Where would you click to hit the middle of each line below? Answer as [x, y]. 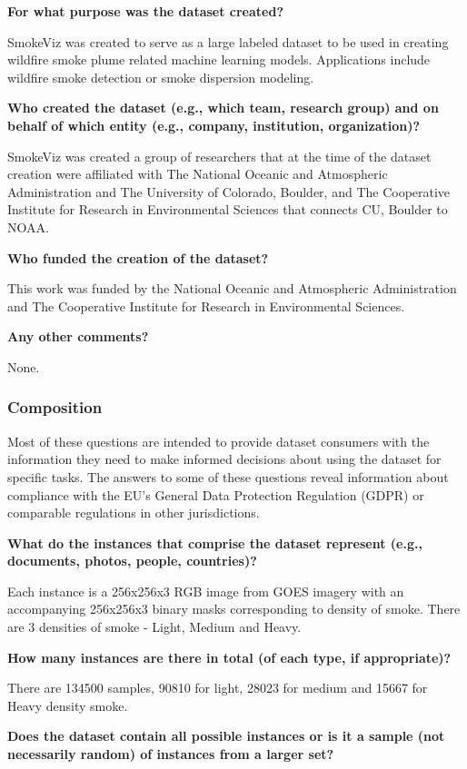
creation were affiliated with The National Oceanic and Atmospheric [198, 174]
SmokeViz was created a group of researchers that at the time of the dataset [219, 156]
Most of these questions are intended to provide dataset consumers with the [219, 441]
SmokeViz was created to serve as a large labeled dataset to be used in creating [228, 41]
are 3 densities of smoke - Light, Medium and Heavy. [154, 627]
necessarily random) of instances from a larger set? [171, 754]
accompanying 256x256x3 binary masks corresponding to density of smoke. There [234, 609]
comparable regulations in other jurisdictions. [134, 513]
